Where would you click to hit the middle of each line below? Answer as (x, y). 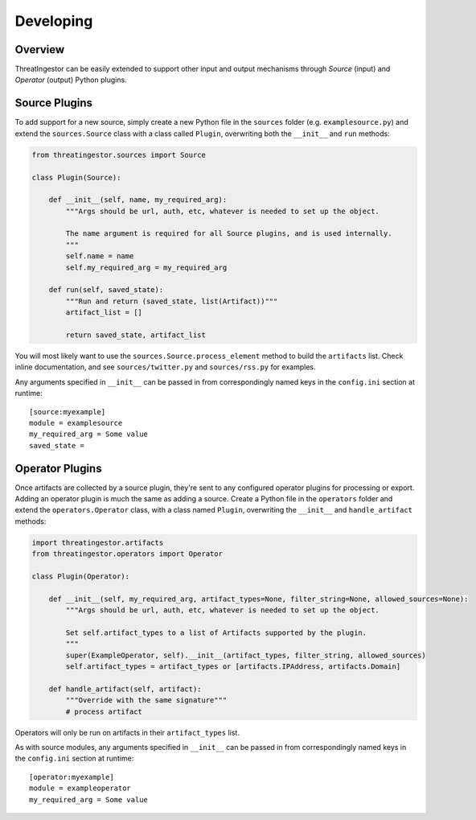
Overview (40, 49)
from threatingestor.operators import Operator (127, 554)
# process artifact (104, 711)
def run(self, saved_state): (106, 290)
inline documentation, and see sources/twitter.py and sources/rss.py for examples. (165, 367)
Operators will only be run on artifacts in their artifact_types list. (127, 732)
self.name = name (100, 256)
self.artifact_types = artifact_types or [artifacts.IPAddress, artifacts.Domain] (233, 667)
